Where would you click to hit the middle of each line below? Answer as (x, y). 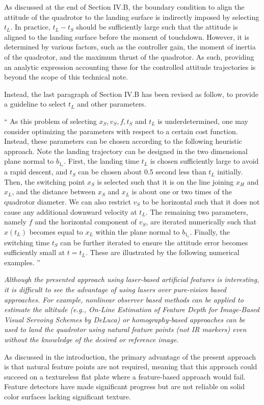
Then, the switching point (45, 181)
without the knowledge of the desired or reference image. (91, 339)
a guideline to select (35, 104)
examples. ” (22, 262)
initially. (230, 172)
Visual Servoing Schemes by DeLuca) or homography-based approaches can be (125, 319)
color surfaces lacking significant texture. (68, 396)
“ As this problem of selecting (50, 121)
